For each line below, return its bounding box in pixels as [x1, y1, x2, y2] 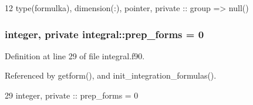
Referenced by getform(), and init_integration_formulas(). [5, 69, 217, 82]
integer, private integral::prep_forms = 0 [5, 26, 204, 41]
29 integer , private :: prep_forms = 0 [5, 89, 139, 101]
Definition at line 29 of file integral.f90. [5, 49, 145, 62]
